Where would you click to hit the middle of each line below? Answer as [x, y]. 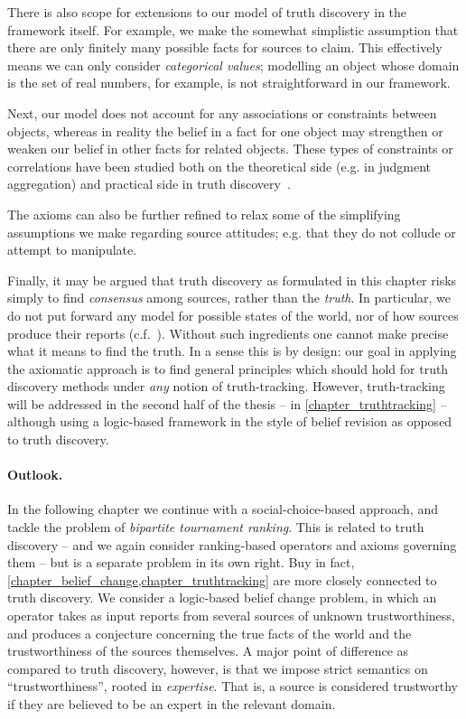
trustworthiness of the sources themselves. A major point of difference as [208, 651]
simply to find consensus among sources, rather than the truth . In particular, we [229, 298]
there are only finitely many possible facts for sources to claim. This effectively [225, 47]
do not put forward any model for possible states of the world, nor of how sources [233, 315]
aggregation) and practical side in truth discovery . [149, 184]
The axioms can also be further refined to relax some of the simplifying [204, 214]
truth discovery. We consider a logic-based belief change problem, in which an [222, 598]
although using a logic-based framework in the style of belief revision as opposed [230, 421]
